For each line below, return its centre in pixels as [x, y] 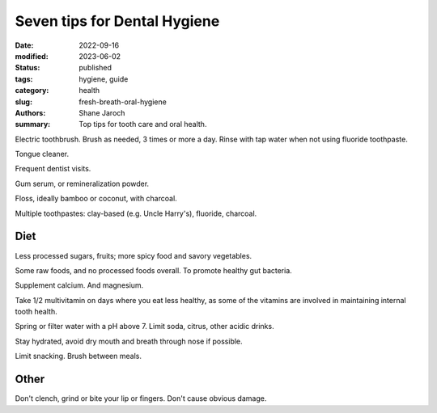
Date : [24, 45]
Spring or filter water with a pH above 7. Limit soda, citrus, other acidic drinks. [144, 327]
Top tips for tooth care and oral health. [143, 124]
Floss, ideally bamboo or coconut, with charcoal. [96, 199]
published [95, 68]
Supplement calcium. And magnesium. [79, 285]
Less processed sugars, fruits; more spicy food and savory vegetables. [134, 255]
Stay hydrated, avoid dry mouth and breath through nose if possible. [129, 341]
